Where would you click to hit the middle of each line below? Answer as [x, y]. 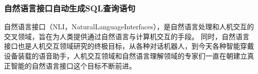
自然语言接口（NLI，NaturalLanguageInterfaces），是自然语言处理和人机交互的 [129, 27]
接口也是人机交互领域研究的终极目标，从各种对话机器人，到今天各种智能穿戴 [129, 46]
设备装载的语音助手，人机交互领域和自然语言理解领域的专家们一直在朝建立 [126, 56]
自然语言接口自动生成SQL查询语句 [70, 8]
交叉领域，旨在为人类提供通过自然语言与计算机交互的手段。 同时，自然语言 [127, 36]
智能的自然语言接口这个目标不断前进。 [73, 65]
